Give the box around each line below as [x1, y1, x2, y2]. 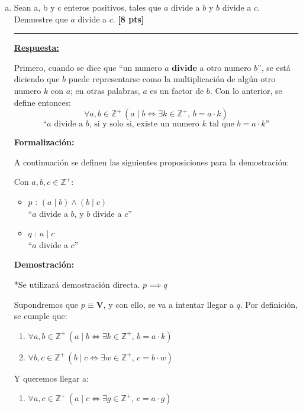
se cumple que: [14, 310, 67, 322]
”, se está [257, 61, 291, 73]
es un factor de [150, 84, 204, 96]
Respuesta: [14, 41, 59, 54]
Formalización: [14, 136, 75, 148]
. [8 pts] [112, 12, 144, 25]
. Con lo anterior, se [209, 84, 282, 96]
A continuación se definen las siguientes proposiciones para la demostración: [14, 155, 289, 168]
